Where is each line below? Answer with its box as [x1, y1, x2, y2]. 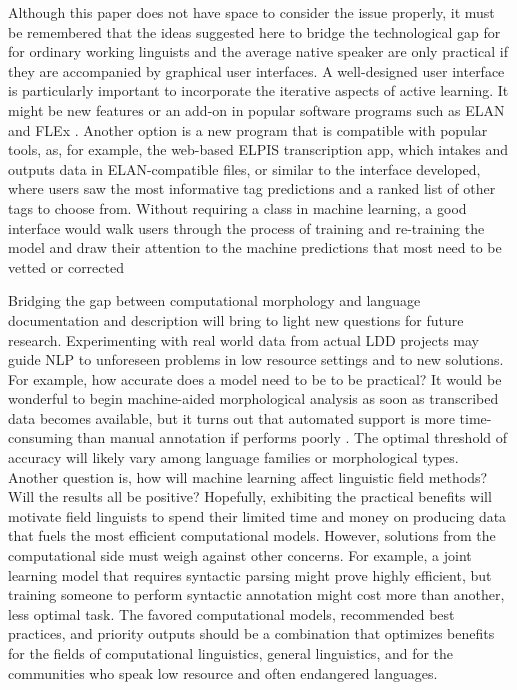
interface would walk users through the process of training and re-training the [8, 217, 485, 238]
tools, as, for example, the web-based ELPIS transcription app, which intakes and [8, 139, 509, 160]
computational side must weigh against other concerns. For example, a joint [8, 545, 472, 566]
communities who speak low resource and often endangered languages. [8, 662, 438, 683]
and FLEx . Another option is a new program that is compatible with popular [8, 119, 488, 140]
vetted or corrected [8, 256, 124, 277]
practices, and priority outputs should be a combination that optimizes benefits [8, 623, 495, 644]
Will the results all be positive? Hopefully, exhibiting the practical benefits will [8, 486, 492, 507]
